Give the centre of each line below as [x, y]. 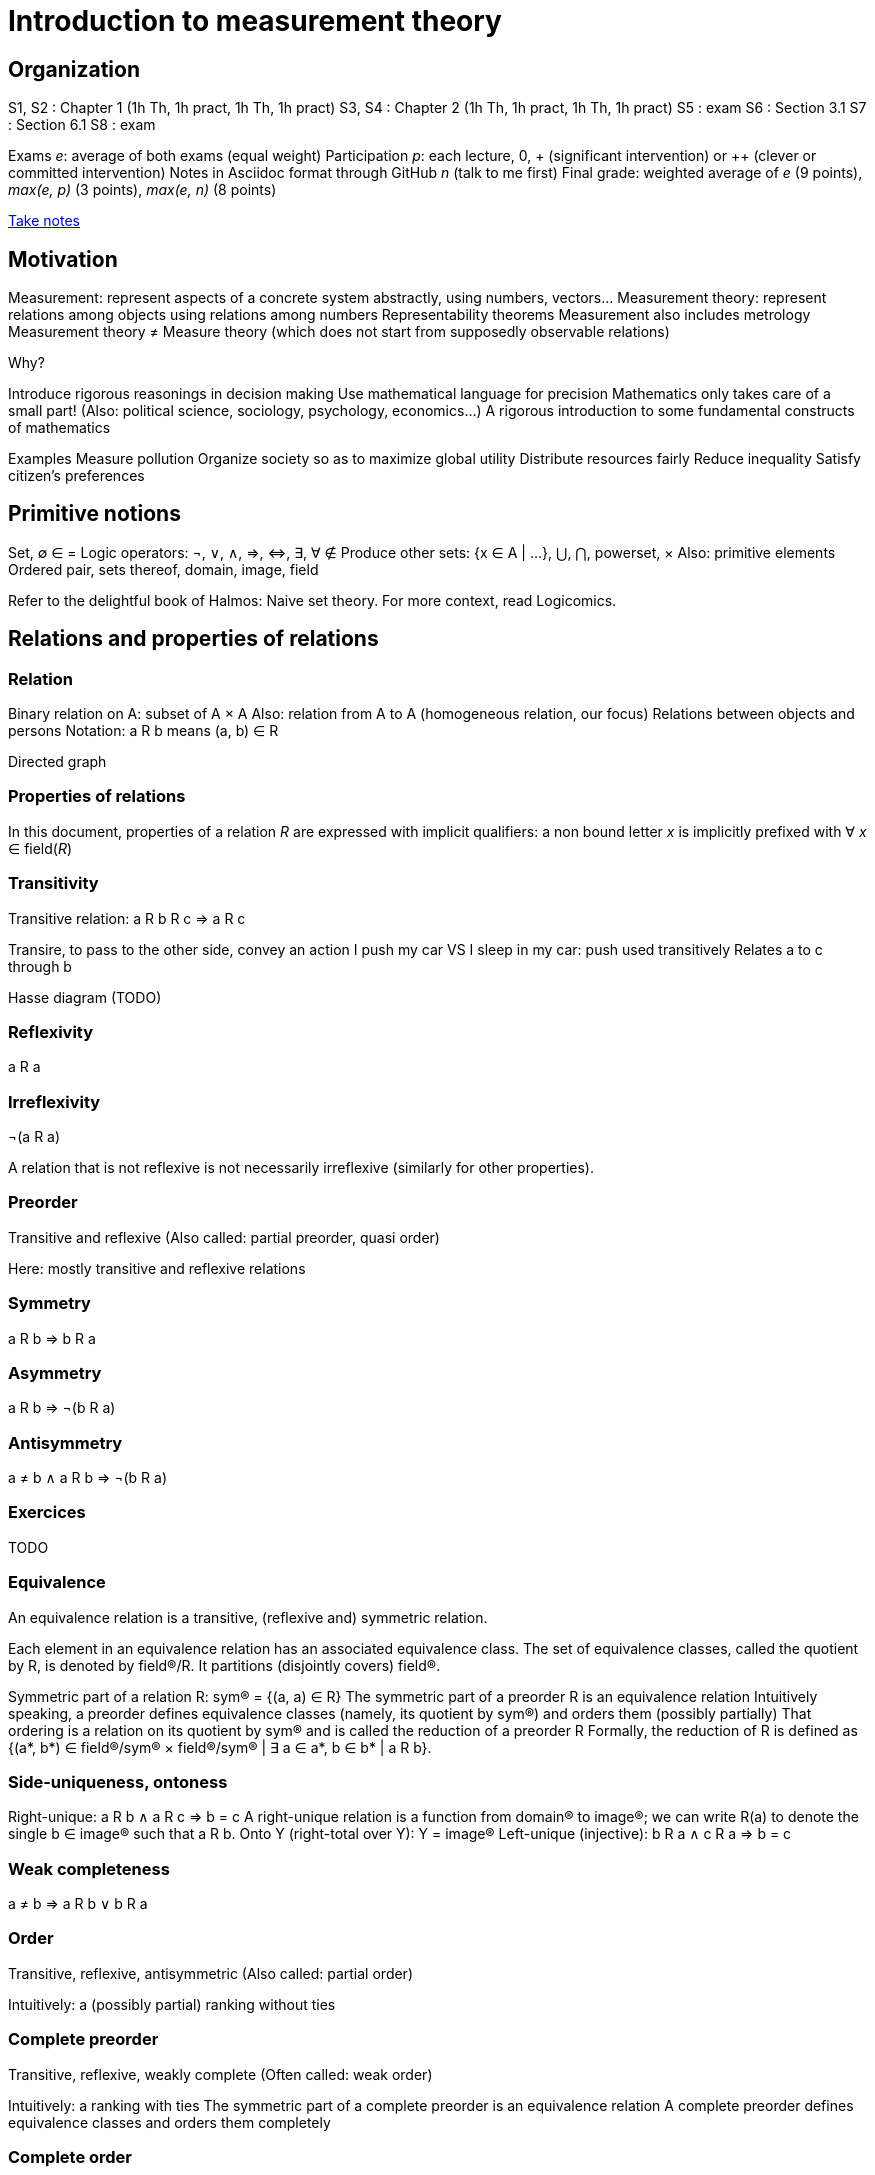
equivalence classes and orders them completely [169, 2122]
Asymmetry [55, 1372]
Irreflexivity [54, 1101]
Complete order [70, 2156]
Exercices [47, 1512]
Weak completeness [89, 1868]
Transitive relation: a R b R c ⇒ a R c [127, 918]
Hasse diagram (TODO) [85, 997]
